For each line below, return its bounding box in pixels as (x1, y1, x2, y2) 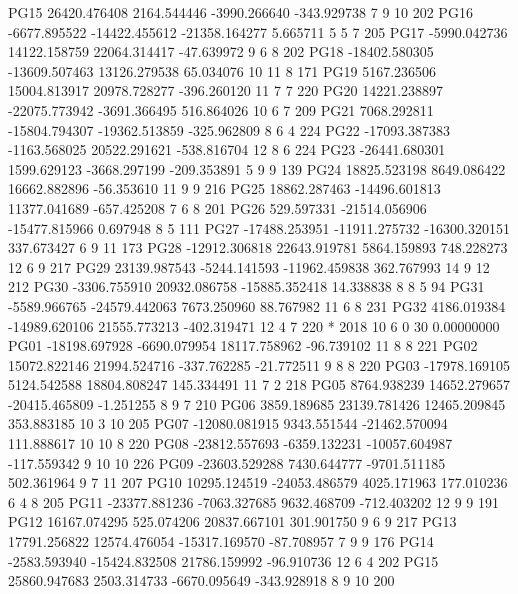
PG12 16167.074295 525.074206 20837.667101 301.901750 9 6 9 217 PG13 (8, 511, 457, 532)
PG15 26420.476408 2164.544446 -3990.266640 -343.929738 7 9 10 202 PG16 (8, 2, 473, 22)
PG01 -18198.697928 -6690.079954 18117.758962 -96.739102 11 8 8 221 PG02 (8, 335, 478, 356)
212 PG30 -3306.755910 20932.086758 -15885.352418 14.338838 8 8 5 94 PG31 (8, 276, 485, 297)
